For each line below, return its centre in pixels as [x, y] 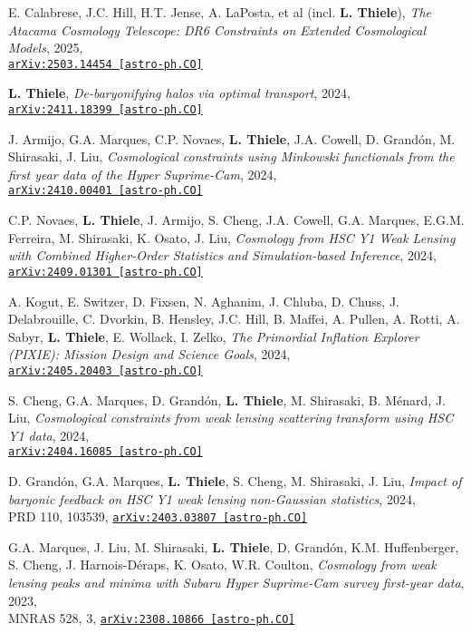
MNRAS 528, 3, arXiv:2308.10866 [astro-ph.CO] [152, 618]
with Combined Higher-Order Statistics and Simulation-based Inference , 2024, [222, 255]
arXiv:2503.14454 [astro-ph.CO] [106, 64]
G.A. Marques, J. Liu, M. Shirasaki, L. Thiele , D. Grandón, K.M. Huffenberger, [234, 546]
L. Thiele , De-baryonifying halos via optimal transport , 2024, [179, 93]
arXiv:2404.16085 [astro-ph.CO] [106, 452]
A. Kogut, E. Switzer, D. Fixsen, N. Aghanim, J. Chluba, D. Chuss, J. [204, 301]
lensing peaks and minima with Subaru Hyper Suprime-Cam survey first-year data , [236, 583]
